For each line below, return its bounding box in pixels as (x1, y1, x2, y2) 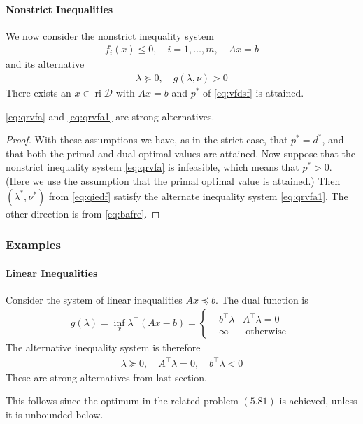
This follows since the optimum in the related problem (6, 393, 239, 408)
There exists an (6, 85, 71, 100)
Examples (6, 236, 61, 253)
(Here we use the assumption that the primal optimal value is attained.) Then (6, 174, 341, 188)
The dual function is (221, 292, 308, 306)
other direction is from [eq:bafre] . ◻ (6, 206, 160, 220)
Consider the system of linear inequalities (6, 292, 183, 306)
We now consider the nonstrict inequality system (6, 28, 214, 43)
